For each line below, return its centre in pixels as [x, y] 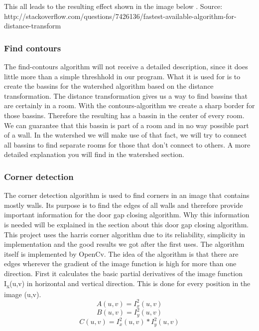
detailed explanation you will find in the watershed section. [94, 154]
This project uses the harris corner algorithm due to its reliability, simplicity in [125, 234]
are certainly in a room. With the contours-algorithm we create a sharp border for [129, 105]
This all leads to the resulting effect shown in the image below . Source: [113, 6]
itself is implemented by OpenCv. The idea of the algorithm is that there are [121, 253]
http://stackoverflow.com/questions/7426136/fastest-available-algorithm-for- [120, 16]
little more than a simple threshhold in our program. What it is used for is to [122, 76]
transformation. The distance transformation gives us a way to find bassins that [126, 95]
